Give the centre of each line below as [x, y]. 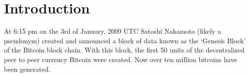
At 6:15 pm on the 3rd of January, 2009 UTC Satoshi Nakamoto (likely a [113, 31]
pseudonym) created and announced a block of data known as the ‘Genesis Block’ [125, 40]
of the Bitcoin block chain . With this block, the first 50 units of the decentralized [124, 50]
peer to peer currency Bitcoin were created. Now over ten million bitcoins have [121, 59]
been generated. [27, 69]
